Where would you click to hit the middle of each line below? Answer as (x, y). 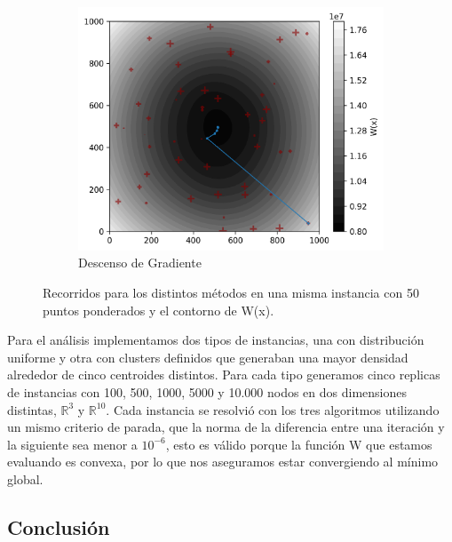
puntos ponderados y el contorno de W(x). (159, 310)
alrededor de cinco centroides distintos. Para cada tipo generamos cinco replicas (224, 375)
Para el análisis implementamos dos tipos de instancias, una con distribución (216, 340)
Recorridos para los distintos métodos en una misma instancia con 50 (231, 292)
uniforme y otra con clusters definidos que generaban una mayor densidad (208, 357)
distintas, (32, 409)
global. (25, 478)
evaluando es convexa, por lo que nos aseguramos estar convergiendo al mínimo (223, 462)
